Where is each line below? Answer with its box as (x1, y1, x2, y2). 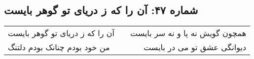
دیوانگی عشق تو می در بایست (144, 41, 247, 53)
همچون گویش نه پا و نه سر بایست (130, 27, 247, 39)
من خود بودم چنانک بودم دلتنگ (8, 41, 110, 53)
